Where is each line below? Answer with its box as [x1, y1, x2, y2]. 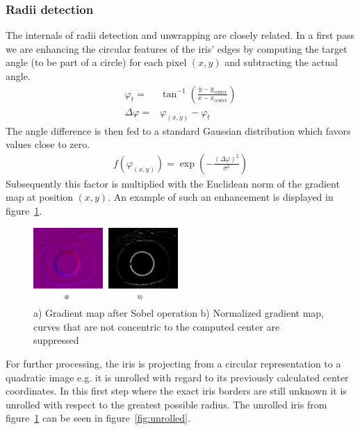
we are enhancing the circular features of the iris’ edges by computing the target [6, 41, 347, 56]
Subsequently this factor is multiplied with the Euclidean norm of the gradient [6, 176, 340, 190]
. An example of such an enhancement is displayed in [108, 190, 334, 204]
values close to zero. [6, 137, 90, 151]
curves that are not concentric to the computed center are [33, 319, 280, 333]
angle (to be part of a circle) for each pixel [6, 55, 187, 69]
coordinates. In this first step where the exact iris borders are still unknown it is [6, 383, 347, 398]
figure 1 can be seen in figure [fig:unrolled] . [6, 411, 190, 425]
